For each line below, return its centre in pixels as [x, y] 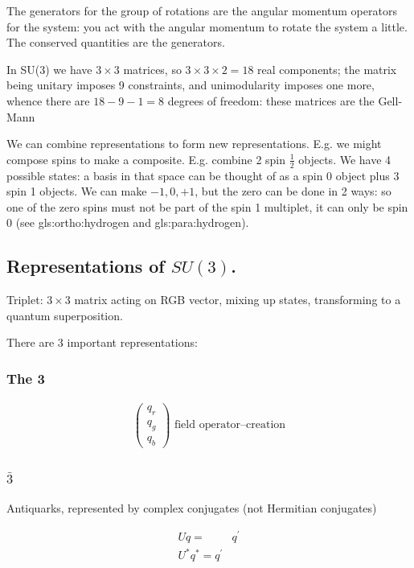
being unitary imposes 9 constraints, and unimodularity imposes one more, [191, 85]
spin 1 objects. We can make [77, 191]
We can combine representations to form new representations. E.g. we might [194, 144]
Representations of [86, 266]
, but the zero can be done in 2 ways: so [293, 191]
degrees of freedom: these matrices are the [271, 100]
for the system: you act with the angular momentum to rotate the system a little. [207, 26]
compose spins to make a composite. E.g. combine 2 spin [146, 159]
